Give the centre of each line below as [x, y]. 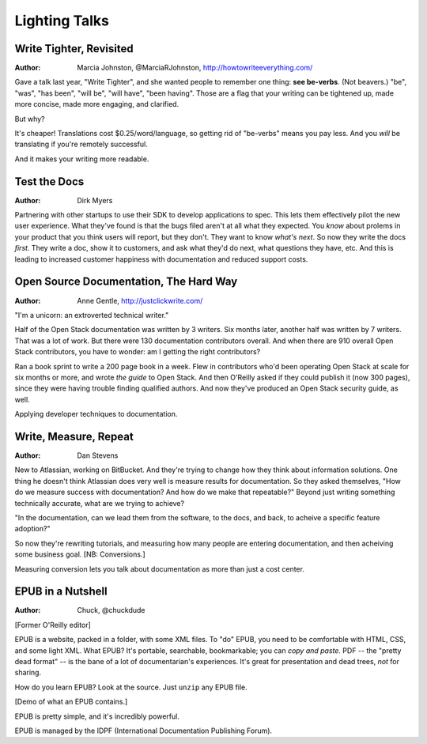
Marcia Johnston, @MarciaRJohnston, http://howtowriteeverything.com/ [195, 68]
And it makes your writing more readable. [82, 159]
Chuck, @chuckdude [111, 610]
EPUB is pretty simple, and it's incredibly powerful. [97, 716]
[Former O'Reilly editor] [53, 625]
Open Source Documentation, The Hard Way [126, 282]
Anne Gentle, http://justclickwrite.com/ [140, 300]
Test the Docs [49, 181]
